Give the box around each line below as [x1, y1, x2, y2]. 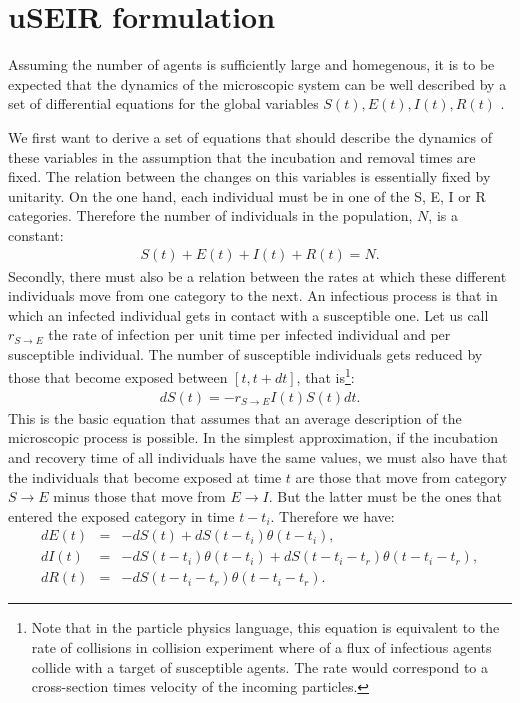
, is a [428, 205, 458, 226]
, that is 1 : [296, 364, 355, 388]
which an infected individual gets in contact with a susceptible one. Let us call [8, 304, 489, 325]
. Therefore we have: [270, 505, 395, 526]
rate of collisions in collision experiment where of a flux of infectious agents [31, 637, 492, 657]
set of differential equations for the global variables [8, 93, 319, 114]
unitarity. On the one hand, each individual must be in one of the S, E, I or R [8, 185, 486, 206]
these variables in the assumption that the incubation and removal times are [8, 146, 476, 167]
